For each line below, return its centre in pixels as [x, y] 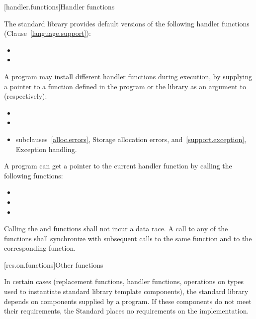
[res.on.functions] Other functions [54, 264]
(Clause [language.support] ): [47, 33]
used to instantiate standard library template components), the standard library [126, 291]
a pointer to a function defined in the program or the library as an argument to [125, 86]
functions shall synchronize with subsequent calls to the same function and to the [128, 238]
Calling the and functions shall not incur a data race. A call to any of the [116, 229]
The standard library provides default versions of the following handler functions [127, 23]
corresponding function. [40, 248]
